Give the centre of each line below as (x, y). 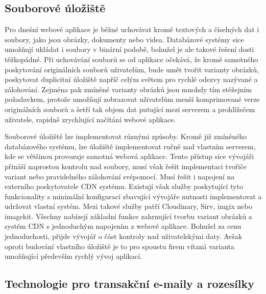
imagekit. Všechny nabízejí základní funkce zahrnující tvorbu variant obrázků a (128, 216)
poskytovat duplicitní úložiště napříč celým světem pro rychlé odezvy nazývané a (131, 79)
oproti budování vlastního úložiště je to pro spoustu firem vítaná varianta (120, 246)
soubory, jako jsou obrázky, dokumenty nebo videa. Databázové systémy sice (124, 39)
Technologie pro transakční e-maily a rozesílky (129, 284)
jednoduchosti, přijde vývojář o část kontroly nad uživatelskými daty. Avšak (124, 236)
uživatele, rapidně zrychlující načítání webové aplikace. (90, 119)
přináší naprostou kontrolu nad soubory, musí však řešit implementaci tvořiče (126, 166)
